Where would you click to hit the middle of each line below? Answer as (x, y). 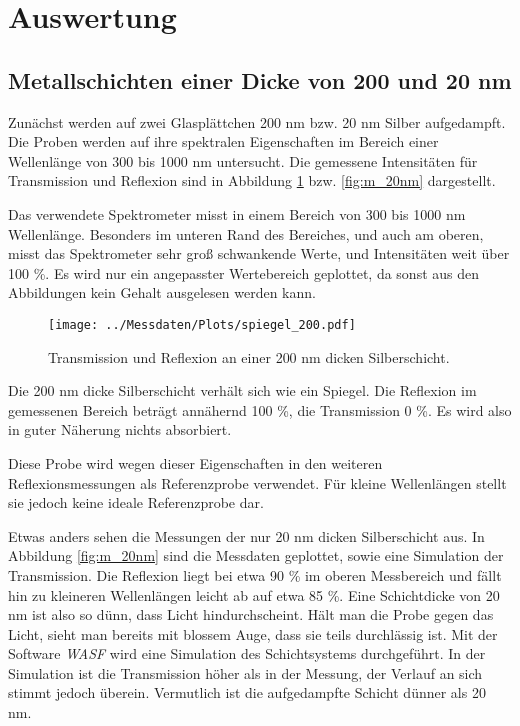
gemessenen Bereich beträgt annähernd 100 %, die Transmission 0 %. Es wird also (260, 409)
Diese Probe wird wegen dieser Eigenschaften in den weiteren (195, 462)
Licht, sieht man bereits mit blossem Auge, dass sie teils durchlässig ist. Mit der (253, 633)
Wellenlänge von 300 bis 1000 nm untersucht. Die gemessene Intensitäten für (243, 160)
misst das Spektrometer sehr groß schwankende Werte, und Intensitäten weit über (259, 253)
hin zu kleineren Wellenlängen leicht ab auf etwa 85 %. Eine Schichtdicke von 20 (254, 594)
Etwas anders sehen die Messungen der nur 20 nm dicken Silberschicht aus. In (246, 535)
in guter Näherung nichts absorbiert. (120, 429)
